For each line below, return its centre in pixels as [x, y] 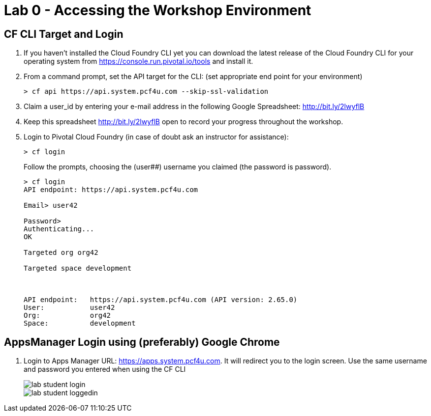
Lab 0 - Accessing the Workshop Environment [158, 10]
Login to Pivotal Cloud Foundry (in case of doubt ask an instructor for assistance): [156, 137]
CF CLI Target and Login [64, 34]
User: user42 [69, 308]
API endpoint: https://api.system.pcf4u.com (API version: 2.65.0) [161, 300]
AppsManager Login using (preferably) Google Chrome [142, 342]
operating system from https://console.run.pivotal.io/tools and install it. [139, 61]
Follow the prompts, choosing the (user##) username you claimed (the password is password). [178, 167]
